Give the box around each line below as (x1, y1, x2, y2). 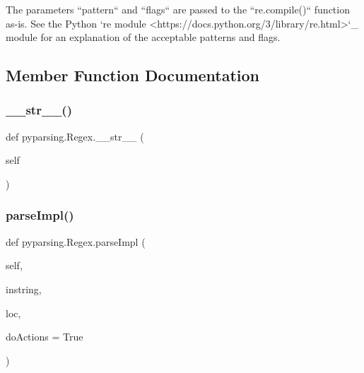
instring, (6, 281, 42, 296)
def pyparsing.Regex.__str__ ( (6, 129, 144, 143)
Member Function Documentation (6, 64, 260, 86)
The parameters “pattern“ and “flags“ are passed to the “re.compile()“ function (6, 2, 350, 16)
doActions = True (6, 329, 83, 344)
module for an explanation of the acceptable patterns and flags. (6, 30, 281, 45)
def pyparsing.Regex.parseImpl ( (6, 234, 146, 249)
